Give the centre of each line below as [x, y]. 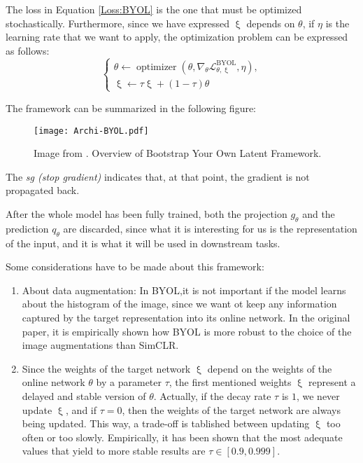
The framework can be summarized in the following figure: [131, 108]
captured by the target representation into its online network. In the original [186, 317]
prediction [27, 228]
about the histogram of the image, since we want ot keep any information [179, 304]
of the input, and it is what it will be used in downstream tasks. [143, 243]
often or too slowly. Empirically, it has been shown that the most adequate [182, 437]
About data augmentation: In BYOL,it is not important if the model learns [184, 290]
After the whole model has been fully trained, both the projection [147, 213]
